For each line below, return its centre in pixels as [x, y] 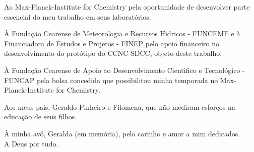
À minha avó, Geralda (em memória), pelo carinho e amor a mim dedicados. [122, 133]
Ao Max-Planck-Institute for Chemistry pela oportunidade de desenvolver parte [127, 7]
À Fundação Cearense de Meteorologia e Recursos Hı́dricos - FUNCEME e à [122, 33]
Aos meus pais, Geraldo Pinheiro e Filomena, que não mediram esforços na [120, 106]
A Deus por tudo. [31, 143]
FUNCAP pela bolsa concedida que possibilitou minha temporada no [111, 80]
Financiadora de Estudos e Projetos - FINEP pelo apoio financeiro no [112, 43]
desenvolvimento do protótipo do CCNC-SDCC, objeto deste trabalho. [113, 53]
